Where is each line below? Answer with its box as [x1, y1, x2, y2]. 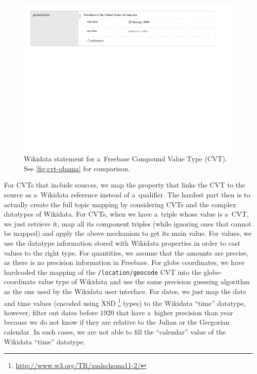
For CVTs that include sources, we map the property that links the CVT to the [4, 180, 246, 190]
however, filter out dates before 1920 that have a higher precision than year [4, 307, 233, 317]
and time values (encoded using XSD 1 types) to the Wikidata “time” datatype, [4, 296, 246, 308]
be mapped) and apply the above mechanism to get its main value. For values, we [4, 228, 252, 238]
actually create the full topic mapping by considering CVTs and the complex [4, 199, 236, 209]
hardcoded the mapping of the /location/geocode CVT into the [4, 266, 202, 277]
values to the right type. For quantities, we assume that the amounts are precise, [4, 247, 249, 258]
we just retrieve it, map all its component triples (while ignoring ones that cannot [4, 218, 252, 228]
